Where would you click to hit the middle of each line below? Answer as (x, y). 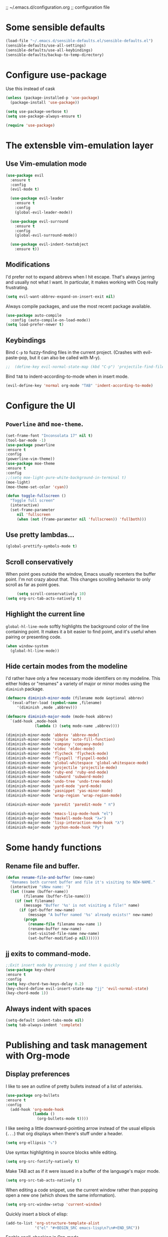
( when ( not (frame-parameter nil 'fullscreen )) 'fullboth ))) (82, 519)
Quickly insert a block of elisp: (37, 1214)
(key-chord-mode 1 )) (27, 993)
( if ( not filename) (35, 901)
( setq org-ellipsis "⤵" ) (31, 1143)
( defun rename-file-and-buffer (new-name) (50, 878)
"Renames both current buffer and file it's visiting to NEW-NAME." (83, 882)
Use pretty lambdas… (40, 535)
